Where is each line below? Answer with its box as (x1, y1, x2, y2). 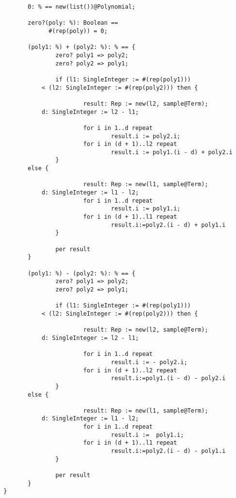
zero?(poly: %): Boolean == (28, 19, 118, 27)
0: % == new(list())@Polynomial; (28, 3, 136, 10)
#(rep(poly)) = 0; (48, 27, 108, 34)
